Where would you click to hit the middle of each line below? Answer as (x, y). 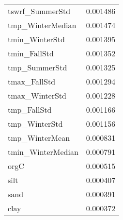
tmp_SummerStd (38, 67)
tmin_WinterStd (36, 39)
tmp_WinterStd (35, 124)
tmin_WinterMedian (43, 152)
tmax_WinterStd (37, 95)
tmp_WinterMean (39, 138)
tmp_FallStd (30, 110)
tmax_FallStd (32, 81)
